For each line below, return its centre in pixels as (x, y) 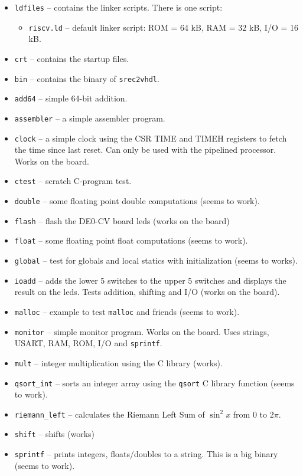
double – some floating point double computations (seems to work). (137, 201)
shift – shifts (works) (55, 434)
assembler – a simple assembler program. (90, 118)
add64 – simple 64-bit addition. (71, 98)
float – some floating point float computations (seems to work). (131, 240)
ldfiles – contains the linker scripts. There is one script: (118, 7)
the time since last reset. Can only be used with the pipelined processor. (145, 150)
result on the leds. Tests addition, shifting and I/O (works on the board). (147, 292)
